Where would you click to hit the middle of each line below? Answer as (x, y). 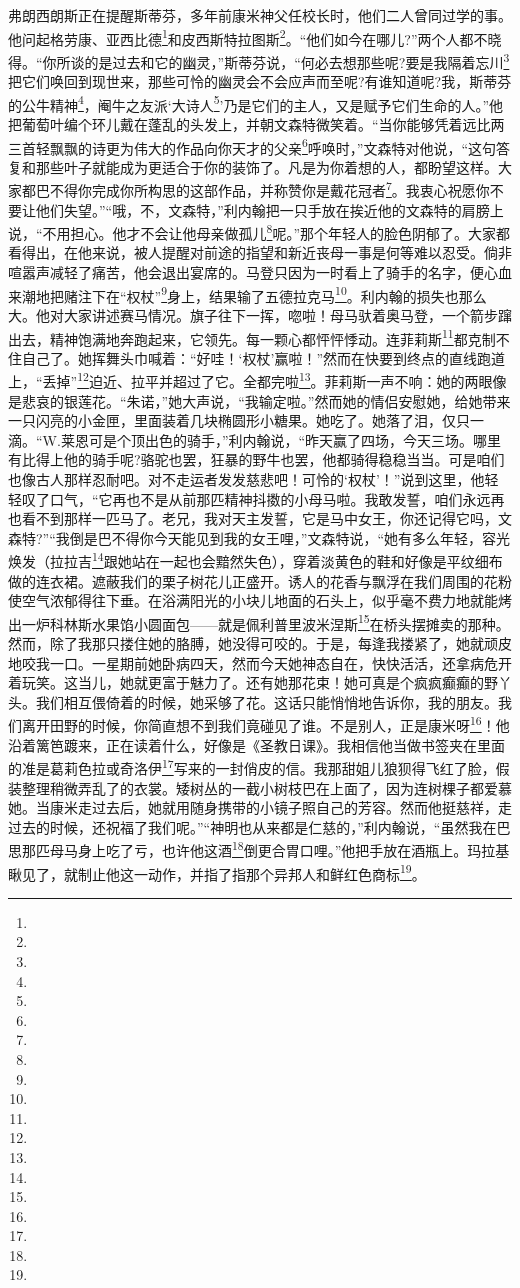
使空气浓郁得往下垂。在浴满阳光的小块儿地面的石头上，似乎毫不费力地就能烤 (260, 600)
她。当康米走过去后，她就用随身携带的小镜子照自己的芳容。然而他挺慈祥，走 (260, 807)
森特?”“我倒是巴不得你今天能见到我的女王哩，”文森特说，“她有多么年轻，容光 (259, 537)
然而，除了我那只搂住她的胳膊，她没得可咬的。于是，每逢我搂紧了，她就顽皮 (260, 643)
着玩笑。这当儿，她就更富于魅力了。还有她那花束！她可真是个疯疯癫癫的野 (253, 682)
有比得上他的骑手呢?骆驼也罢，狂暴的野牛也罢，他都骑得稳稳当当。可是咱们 (256, 459)
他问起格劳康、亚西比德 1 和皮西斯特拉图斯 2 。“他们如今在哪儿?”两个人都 (241, 37)
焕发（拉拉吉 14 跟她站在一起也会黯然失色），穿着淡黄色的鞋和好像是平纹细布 (255, 559)
